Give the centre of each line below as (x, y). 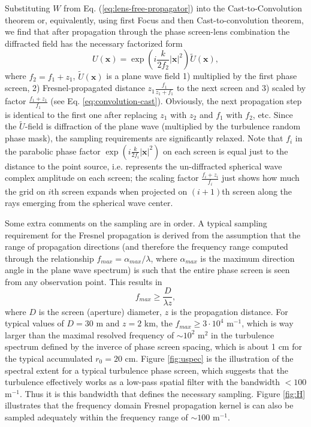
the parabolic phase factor (53, 151)
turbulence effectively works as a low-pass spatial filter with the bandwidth (142, 382)
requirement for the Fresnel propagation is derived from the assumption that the (153, 234)
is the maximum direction (247, 258)
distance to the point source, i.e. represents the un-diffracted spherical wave (144, 166)
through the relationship (49, 258)
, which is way (268, 323)
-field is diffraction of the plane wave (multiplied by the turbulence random (163, 126)
